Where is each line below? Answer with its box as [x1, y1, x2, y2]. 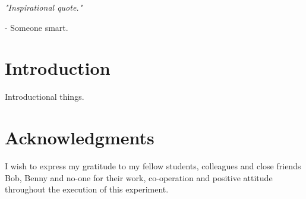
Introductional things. [5, 90, 84, 103]
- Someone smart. [5, 21, 68, 33]
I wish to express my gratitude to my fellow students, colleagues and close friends [5, 160, 301, 172]
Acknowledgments [5, 125, 154, 150]
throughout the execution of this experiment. [5, 183, 169, 195]
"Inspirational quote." [5, 1, 83, 13]
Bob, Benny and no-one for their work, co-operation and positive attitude [5, 171, 273, 184]
